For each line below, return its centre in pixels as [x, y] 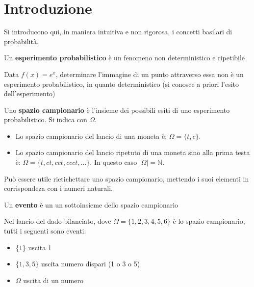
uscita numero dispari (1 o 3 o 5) [90, 264]
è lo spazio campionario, [209, 221]
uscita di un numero [53, 280]
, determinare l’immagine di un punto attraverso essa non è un [150, 74]
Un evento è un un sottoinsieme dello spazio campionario [91, 204]
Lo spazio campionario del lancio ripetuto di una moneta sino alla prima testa [133, 152]
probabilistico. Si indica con [46, 119]
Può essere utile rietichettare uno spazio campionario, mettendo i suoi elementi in [127, 178]
